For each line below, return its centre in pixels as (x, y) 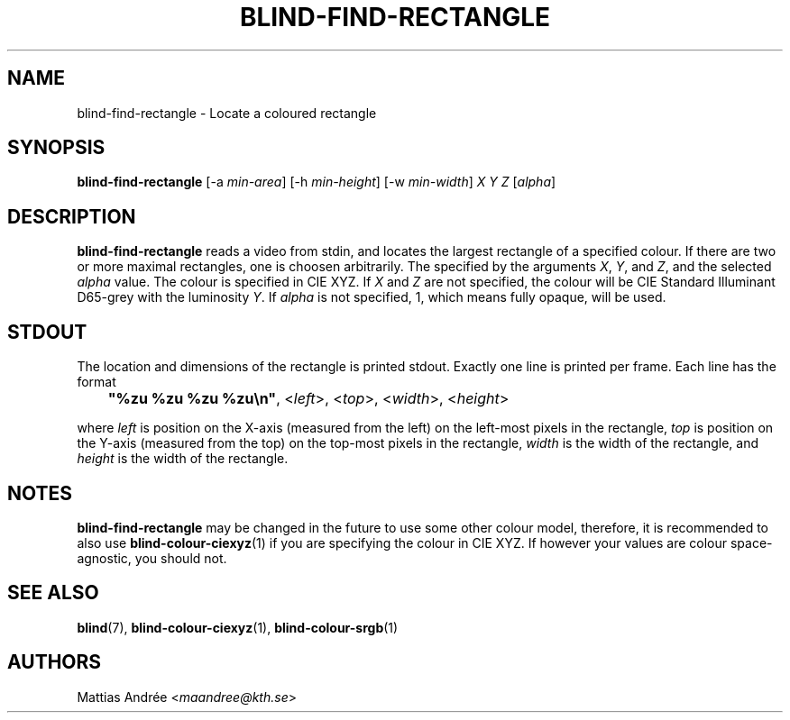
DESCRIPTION (72, 216)
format (96, 382)
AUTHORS (55, 662)
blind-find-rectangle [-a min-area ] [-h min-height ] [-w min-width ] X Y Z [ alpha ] (317, 182)
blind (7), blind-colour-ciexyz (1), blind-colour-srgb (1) (238, 627)
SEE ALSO (53, 593)
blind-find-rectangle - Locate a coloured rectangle (227, 113)
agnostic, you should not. (152, 558)
